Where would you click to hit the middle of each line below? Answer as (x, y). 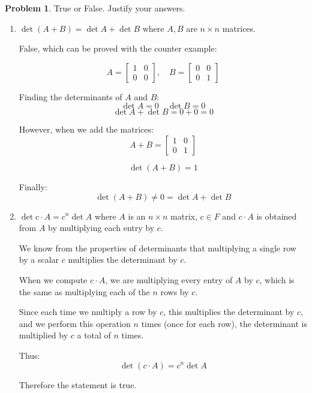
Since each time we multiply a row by (88, 312)
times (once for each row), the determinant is (224, 323)
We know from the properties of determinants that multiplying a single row (157, 247)
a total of (94, 335)
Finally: (33, 186)
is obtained (277, 216)
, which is (277, 279)
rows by (175, 291)
